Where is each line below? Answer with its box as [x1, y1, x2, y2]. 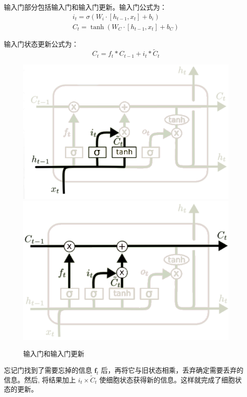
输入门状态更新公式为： [4, 38, 78, 49]
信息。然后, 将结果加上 [4, 374, 76, 384]
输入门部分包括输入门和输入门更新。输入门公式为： [4, 2, 167, 12]
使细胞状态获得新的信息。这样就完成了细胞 [99, 374, 235, 384]
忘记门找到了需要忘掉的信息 [4, 365, 92, 375]
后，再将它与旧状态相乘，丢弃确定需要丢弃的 [101, 365, 244, 375]
